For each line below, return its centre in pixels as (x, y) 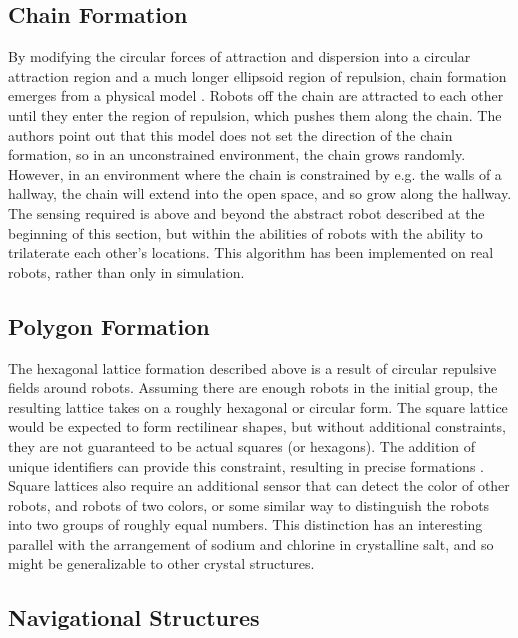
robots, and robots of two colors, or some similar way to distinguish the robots (249, 504)
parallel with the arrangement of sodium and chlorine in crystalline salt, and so (251, 543)
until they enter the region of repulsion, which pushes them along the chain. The (255, 114)
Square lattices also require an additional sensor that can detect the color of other (259, 485)
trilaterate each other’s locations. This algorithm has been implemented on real (251, 252)
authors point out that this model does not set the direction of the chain (230, 134)
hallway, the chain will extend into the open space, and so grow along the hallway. (260, 193)
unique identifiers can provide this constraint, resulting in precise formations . (246, 465)
